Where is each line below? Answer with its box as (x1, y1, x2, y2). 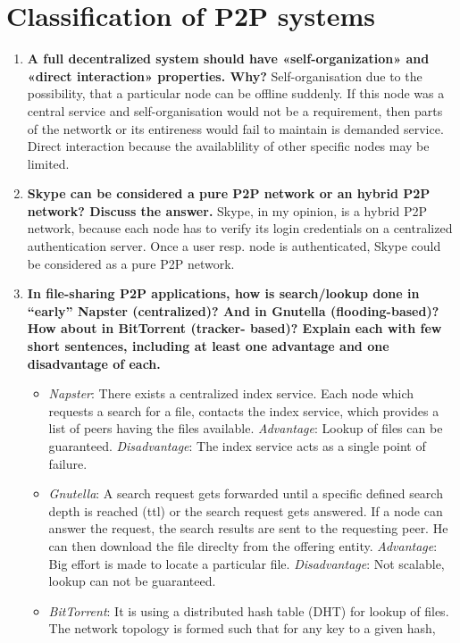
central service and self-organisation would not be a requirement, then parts (27, 101, 443, 120)
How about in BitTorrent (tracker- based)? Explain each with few (27, 319, 442, 338)
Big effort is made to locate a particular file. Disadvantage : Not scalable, (48, 554, 445, 572)
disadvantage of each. (27, 354, 161, 372)
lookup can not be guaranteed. (48, 572, 216, 590)
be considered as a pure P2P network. (27, 254, 235, 272)
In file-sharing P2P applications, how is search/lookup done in (27, 284, 420, 303)
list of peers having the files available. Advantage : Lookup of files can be (48, 419, 443, 438)
